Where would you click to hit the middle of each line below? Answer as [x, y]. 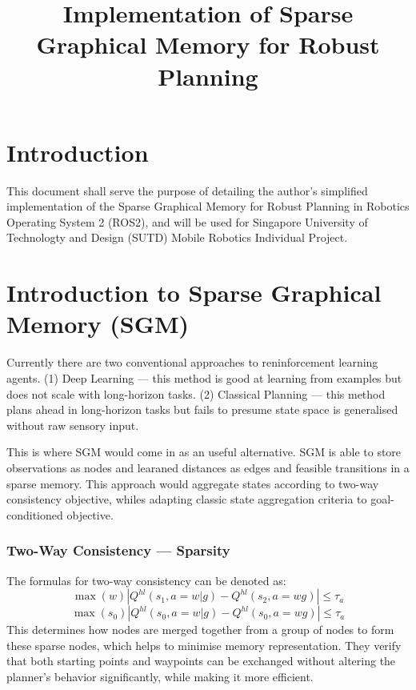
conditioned [35, 514]
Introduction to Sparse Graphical [194, 293]
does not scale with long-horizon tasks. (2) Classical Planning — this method [196, 393]
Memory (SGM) [98, 324]
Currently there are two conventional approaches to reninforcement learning [192, 362]
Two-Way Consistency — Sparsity [118, 550]
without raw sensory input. [73, 425]
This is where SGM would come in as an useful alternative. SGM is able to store [204, 452]
